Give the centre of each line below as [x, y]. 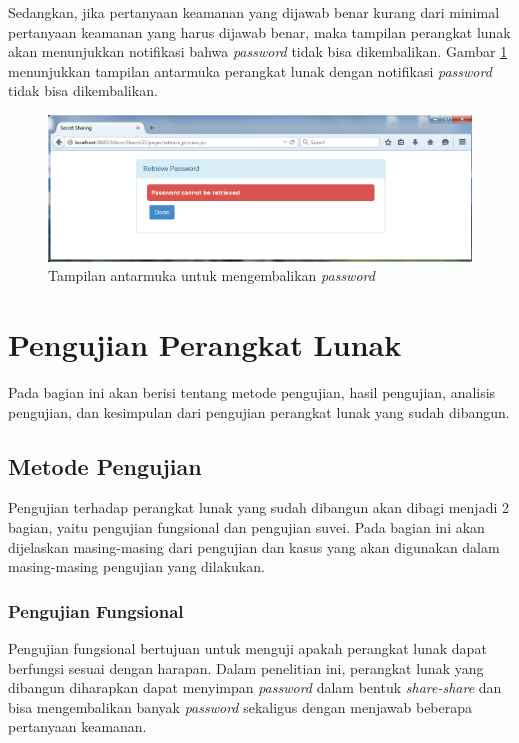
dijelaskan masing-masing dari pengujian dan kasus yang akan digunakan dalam [254, 546]
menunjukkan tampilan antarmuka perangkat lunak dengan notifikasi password [250, 70]
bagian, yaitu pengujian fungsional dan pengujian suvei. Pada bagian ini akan [246, 527]
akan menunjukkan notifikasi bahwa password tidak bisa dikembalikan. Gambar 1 [258, 51]
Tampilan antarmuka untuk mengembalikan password [211, 275]
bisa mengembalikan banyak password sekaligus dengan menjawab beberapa [240, 706]
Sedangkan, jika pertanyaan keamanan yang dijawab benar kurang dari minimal [254, 12]
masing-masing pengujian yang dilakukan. [136, 566]
